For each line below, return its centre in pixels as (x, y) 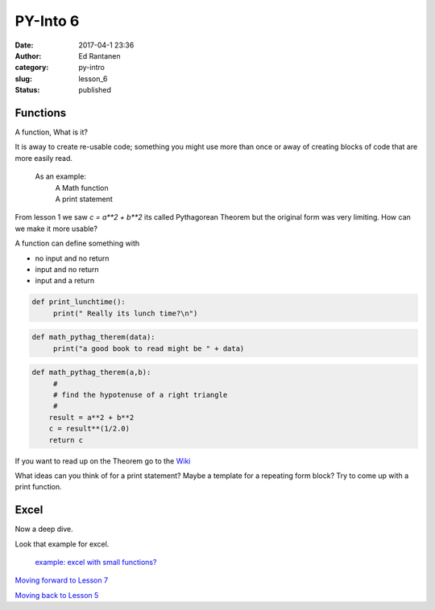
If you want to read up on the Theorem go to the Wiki (103, 461)
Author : (28, 56)
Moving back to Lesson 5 (57, 595)
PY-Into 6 (47, 21)
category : (32, 68)
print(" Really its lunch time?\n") (125, 313)
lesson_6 (93, 78)
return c (66, 440)
